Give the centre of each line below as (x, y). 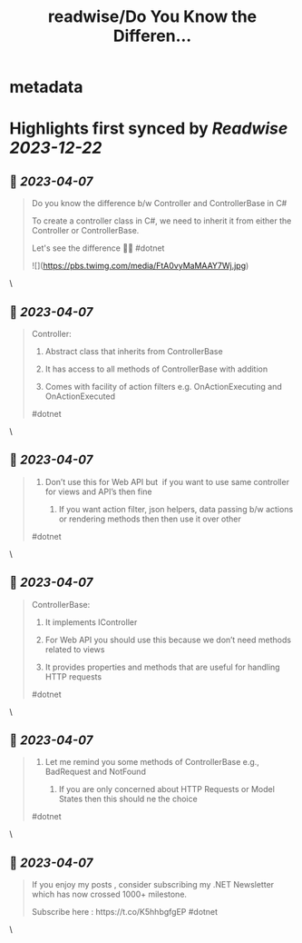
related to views (75, 649)
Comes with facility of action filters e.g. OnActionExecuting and (164, 387)
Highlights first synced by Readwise (149, 129)
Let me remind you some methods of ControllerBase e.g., (152, 762)
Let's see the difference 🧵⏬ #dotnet (98, 248)
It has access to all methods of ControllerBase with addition (156, 369)
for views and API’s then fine (98, 491)
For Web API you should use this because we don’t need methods (168, 640)
